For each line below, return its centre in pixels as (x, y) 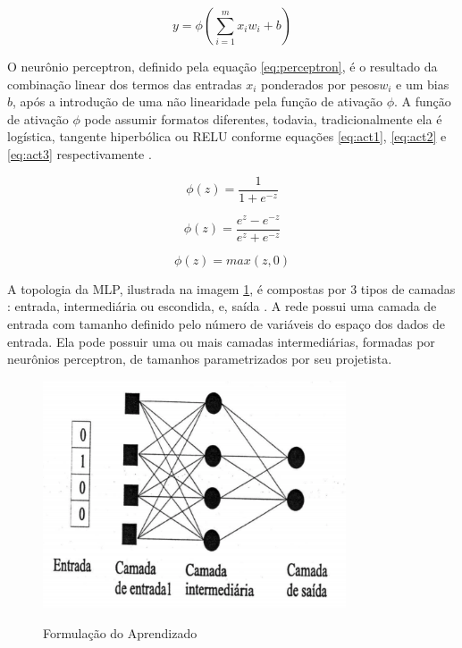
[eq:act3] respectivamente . (80, 153)
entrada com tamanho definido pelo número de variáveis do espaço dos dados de (227, 323)
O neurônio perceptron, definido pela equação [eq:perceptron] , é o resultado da (223, 66)
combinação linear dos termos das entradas (125, 84)
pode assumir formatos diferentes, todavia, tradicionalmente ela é (263, 118)
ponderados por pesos (320, 84)
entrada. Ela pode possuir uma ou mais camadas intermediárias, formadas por (221, 341)
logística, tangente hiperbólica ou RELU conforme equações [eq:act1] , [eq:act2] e (227, 136)
